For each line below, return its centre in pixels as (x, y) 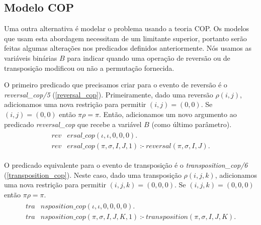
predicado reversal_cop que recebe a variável (73, 124)
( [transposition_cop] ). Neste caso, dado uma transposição (93, 175)
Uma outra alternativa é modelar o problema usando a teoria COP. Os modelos (127, 28)
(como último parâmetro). (192, 124)
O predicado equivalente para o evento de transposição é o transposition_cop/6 (126, 165)
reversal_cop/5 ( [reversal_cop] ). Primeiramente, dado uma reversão (109, 94)
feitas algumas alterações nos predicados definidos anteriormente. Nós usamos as (128, 48)
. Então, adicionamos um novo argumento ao (168, 114)
